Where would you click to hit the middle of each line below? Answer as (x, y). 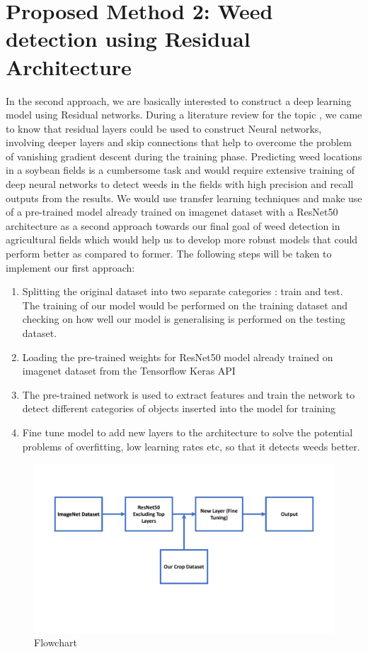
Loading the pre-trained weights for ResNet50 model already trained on (178, 357)
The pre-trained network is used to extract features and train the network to (189, 394)
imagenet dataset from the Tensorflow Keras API (129, 371)
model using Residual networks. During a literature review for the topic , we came (184, 115)
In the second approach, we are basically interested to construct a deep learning (179, 100)
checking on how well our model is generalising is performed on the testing (184, 319)
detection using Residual (128, 39)
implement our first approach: (70, 267)
